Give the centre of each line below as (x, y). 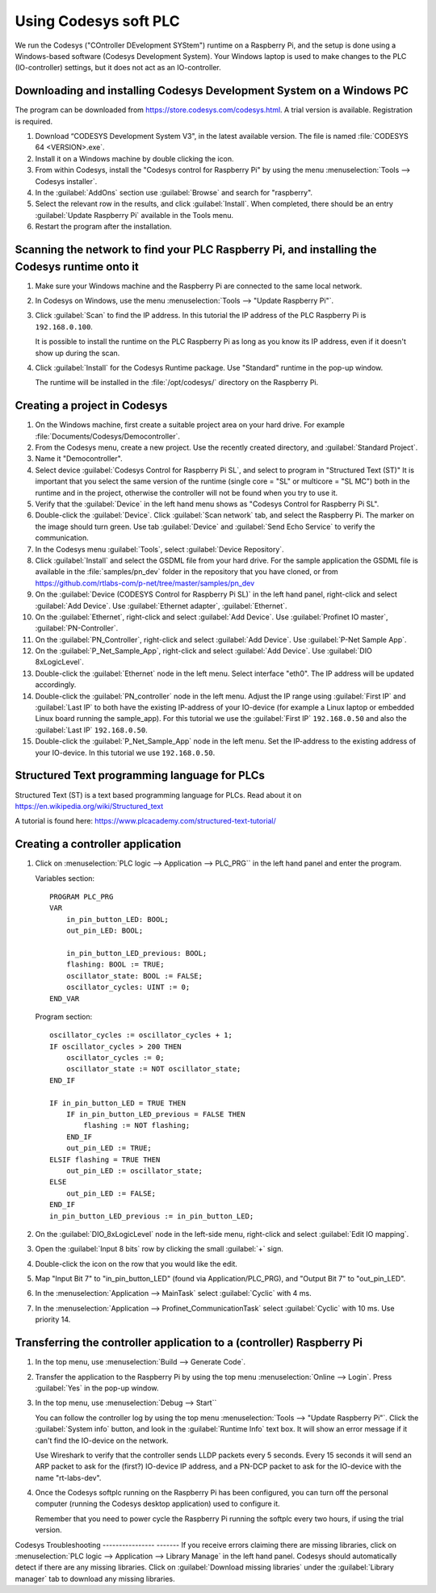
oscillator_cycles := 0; (115, 1058)
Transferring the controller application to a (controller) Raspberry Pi (189, 1343)
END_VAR (65, 998)
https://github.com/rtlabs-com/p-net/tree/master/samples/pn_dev (145, 583)
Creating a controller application (98, 844)
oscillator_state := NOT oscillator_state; (153, 1069)
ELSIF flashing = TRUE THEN (105, 1159)
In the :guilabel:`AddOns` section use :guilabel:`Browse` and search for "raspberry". (174, 192)
